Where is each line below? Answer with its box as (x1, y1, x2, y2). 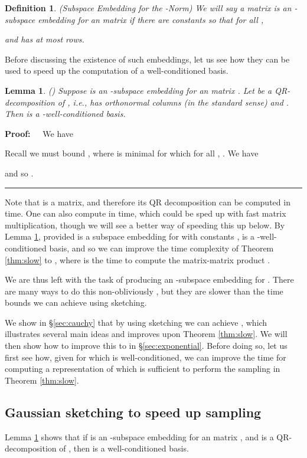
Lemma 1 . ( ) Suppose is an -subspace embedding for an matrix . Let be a (5, 84, 272, 96)
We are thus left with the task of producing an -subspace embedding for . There (5, 273, 294, 286)
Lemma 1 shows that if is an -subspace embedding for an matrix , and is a (5, 430, 274, 443)
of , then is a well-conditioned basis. (59, 442, 189, 454)
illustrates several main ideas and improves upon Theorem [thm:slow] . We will (5, 328, 288, 340)
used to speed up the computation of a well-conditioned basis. (5, 64, 228, 77)
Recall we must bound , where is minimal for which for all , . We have (5, 147, 259, 159)
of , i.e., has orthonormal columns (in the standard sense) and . (57, 96, 289, 108)
